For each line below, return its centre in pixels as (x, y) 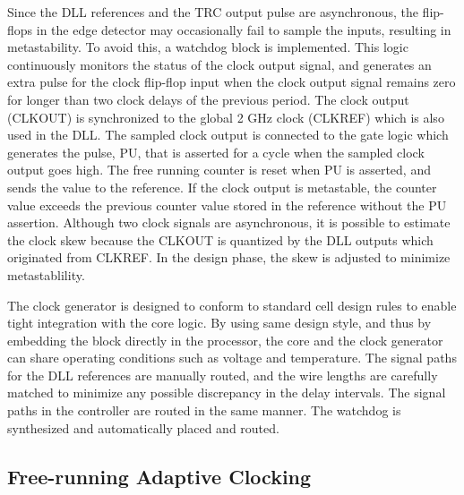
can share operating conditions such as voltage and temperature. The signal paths (232, 358)
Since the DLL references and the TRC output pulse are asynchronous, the (213, 12)
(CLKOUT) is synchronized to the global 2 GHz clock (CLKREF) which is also (226, 117)
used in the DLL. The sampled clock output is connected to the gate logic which (228, 135)
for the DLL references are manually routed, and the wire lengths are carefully (223, 375)
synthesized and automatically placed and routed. (143, 427)
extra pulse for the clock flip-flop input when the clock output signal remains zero (232, 82)
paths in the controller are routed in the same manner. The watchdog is (204, 410)
